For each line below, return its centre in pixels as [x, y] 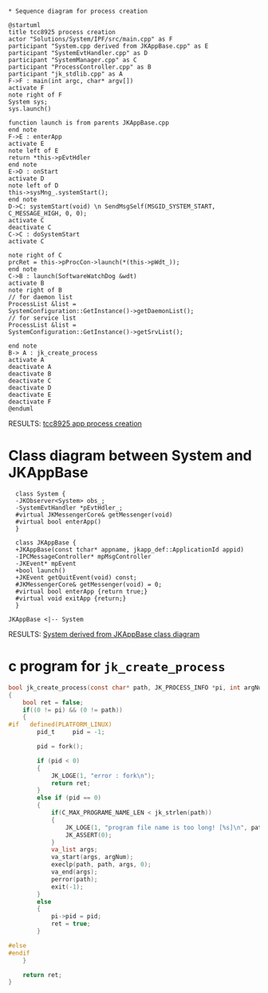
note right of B [35, 290]
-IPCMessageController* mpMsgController [83, 556]
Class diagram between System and [130, 456]
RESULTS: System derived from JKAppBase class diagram [104, 634]
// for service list [43, 318]
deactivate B [30, 374]
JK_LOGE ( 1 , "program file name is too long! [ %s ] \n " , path [165, 827]
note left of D [33, 186]
